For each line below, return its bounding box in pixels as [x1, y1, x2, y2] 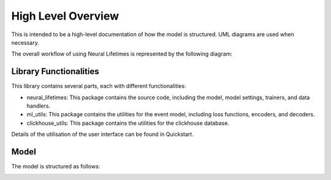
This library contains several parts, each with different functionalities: [11, 83, 186, 90]
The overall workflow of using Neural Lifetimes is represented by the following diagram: [11, 50, 233, 58]
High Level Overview [11, 9, 120, 23]
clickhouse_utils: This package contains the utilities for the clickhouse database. [26, 119, 230, 127]
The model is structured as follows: [11, 163, 101, 170]
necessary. [11, 39, 40, 46]
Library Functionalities [11, 66, 99, 77]
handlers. [26, 102, 51, 110]
